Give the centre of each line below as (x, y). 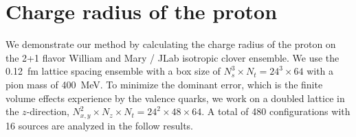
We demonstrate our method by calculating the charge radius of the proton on (171, 44)
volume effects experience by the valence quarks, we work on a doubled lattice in (175, 98)
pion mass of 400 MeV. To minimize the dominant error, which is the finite (164, 84)
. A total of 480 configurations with (276, 111)
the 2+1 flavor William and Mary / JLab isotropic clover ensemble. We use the (173, 57)
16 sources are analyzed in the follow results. (100, 125)
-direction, (48, 111)
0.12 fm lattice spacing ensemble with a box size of (113, 71)
